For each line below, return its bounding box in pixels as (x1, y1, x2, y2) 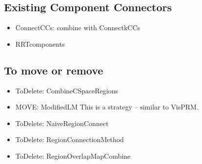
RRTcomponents (15, 38, 65, 49)
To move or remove (4, 62, 103, 77)
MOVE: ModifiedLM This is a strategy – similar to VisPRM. (15, 102, 199, 112)
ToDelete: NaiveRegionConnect (15, 118, 109, 128)
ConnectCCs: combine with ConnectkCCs (15, 22, 141, 33)
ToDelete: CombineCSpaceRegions (15, 85, 118, 95)
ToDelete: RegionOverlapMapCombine (15, 150, 131, 161)
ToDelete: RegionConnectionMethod (15, 134, 124, 145)
